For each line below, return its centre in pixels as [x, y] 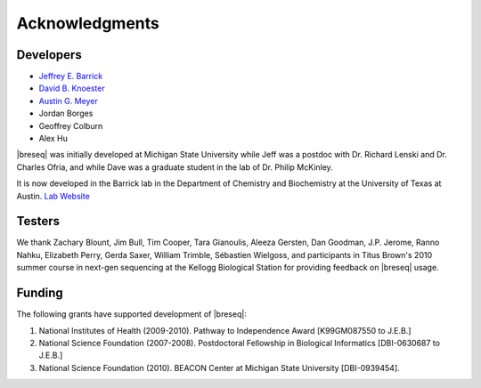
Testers [38, 221]
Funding [40, 293]
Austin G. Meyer [68, 101]
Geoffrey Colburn [71, 125]
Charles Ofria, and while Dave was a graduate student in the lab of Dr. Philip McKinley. [175, 167]
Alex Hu [53, 139]
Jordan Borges [66, 113]
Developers [49, 55]
